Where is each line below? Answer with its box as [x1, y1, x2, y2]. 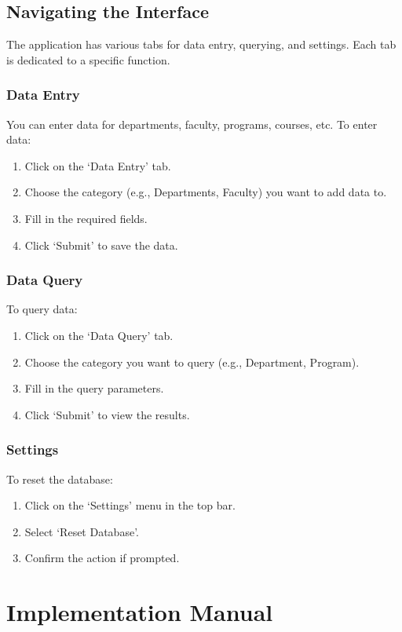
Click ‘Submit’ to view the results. [24, 406, 190, 422]
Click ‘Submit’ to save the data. [24, 236, 178, 253]
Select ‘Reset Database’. [24, 523, 139, 539]
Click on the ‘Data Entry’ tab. [24, 157, 171, 174]
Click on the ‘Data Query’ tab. [24, 327, 174, 343]
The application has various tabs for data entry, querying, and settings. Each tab [6, 36, 397, 53]
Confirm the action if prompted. [24, 550, 180, 566]
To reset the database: [6, 470, 113, 487]
